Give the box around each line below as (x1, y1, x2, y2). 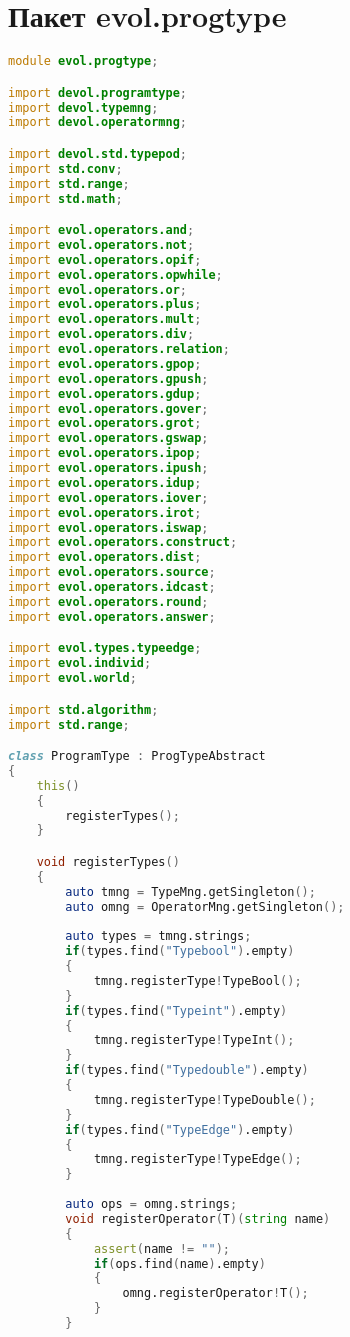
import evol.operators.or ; (8, 282, 187, 297)
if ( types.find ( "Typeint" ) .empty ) (65, 1003, 288, 1018)
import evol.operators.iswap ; (8, 520, 209, 535)
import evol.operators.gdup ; (8, 386, 202, 401)
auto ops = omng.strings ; (65, 1197, 238, 1212)
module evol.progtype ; (8, 54, 159, 69)
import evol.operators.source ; (8, 565, 216, 580)
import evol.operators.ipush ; (8, 461, 209, 476)
